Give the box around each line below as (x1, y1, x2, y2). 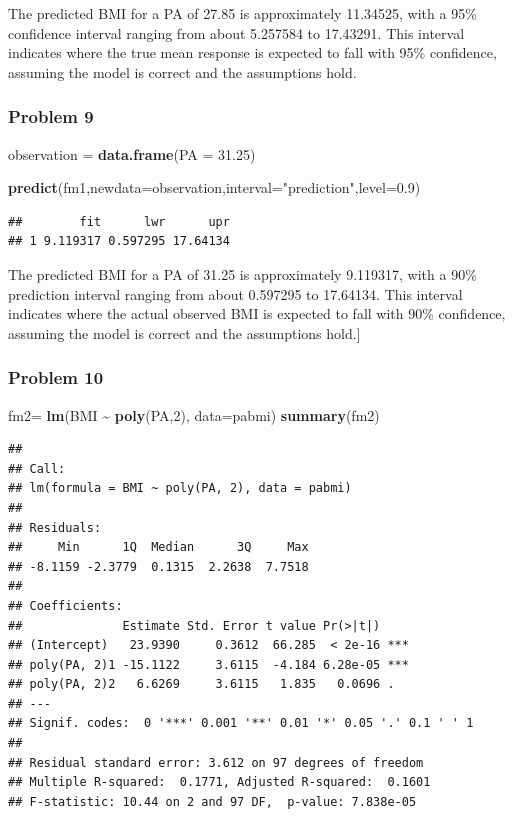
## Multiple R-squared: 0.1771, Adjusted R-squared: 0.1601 (8, 775, 431, 790)
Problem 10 (8, 365, 104, 390)
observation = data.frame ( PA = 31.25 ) (8, 143, 256, 164)
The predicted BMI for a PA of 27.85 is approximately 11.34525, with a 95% (8, 3, 477, 23)
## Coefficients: (8, 598, 123, 613)
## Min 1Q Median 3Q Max (8, 540, 309, 555)
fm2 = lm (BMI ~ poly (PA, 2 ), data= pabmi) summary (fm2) (8, 404, 380, 425)
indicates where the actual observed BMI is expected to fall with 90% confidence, (8, 303, 506, 324)
